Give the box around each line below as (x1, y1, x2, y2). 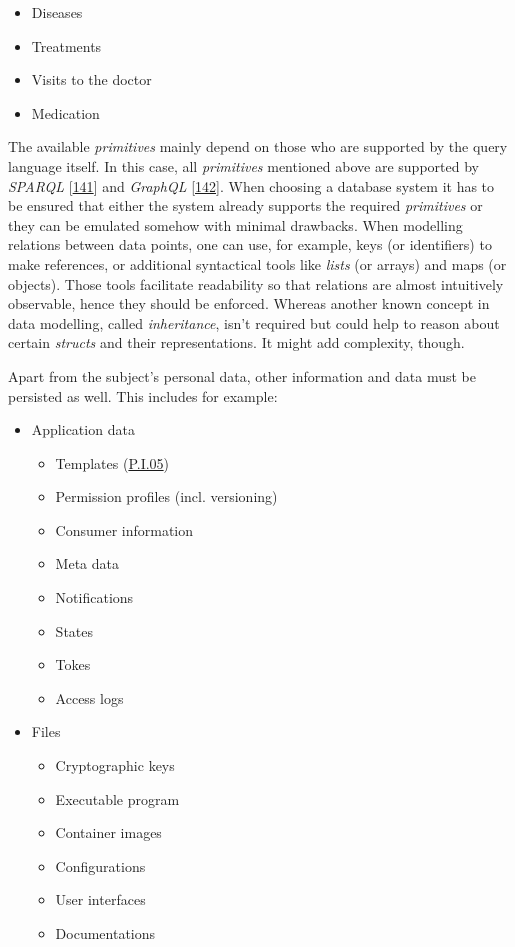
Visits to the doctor (31, 69, 152, 90)
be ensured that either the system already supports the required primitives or (8, 195, 483, 216)
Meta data (55, 553, 119, 574)
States (55, 620, 94, 641)
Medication (31, 102, 100, 123)
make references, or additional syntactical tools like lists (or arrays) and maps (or (8, 253, 507, 274)
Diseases (31, 2, 83, 22)
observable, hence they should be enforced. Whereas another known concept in (8, 293, 490, 314)
